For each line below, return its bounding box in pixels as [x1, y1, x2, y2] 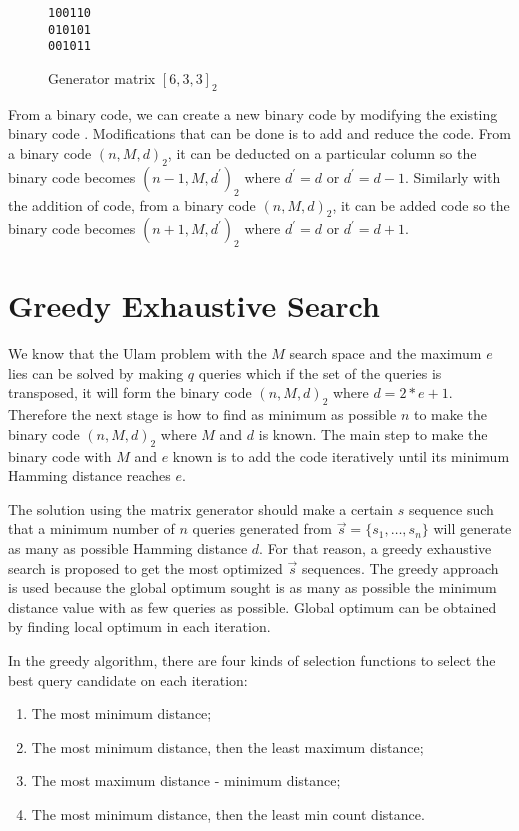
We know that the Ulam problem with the [8, 343, 267, 364]
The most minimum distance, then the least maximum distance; [31, 736, 424, 757]
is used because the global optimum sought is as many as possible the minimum [8, 577, 497, 598]
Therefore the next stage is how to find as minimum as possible [8, 404, 397, 425]
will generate [433, 518, 512, 539]
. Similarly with [404, 166, 501, 187]
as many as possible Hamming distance [8, 538, 248, 559]
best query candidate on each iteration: [8, 669, 248, 690]
